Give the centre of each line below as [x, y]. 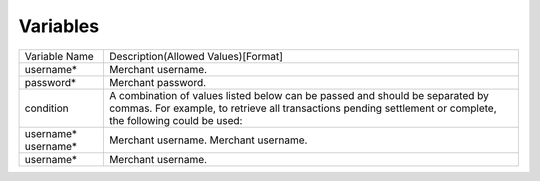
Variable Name [59, 56]
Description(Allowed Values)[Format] [196, 56]
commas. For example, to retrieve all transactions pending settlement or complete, [302, 108]
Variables [59, 26]
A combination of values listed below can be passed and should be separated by [298, 95]
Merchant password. [157, 82]
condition [46, 108]
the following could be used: [175, 120]
